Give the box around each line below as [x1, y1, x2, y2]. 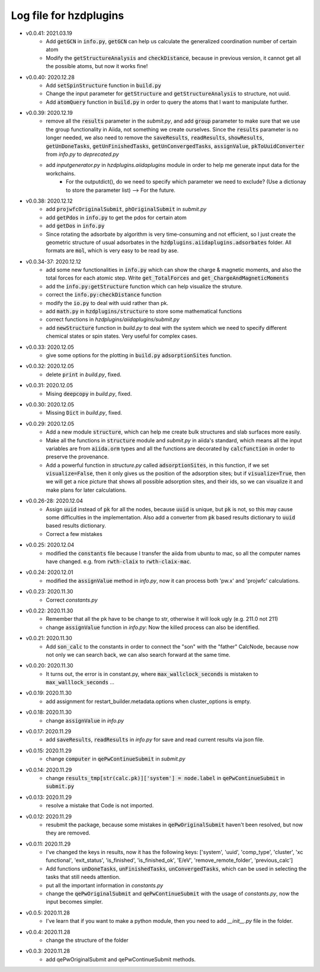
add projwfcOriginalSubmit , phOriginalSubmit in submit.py [46, 206, 207, 213]
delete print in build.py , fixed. [46, 371, 121, 378]
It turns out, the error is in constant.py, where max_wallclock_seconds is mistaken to [46, 670, 259, 678]
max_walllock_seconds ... [46, 679, 115, 686]
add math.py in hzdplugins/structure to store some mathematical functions [46, 308, 242, 315]
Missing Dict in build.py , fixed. [46, 409, 123, 416]
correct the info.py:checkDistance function [46, 291, 162, 299]
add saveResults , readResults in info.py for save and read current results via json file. [46, 736, 265, 743]
